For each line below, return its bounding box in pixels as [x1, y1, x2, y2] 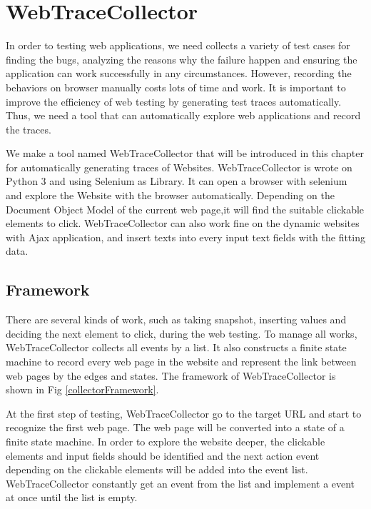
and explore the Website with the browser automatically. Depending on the [6, 188, 335, 203]
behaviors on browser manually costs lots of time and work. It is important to [6, 79, 346, 94]
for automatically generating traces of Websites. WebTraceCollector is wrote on [6, 159, 352, 174]
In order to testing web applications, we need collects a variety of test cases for [6, 38, 350, 53]
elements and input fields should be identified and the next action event [6, 448, 320, 463]
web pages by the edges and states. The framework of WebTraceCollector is [6, 368, 336, 383]
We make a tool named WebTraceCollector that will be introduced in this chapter [6, 146, 364, 161]
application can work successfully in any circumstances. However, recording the [6, 66, 352, 81]
